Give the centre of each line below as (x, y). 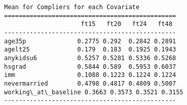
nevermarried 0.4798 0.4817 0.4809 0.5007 (90, 83)
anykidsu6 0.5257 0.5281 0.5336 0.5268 (90, 58)
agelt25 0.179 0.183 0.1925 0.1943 (90, 50)
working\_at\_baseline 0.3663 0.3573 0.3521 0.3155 (94, 92)
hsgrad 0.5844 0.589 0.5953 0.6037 (90, 67)
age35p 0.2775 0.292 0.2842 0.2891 (90, 41)
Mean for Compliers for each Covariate (72, 7)
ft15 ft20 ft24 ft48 (127, 24)
